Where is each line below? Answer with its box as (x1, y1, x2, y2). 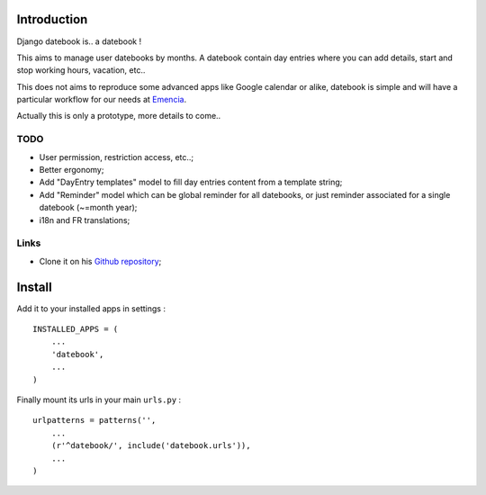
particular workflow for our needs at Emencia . (16, 94, 187, 105)
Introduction (16, 12, 88, 27)
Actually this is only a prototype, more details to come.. (16, 111, 221, 121)
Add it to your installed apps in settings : (16, 302, 166, 314)
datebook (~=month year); (39, 202, 138, 213)
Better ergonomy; (39, 165, 104, 175)
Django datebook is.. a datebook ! (16, 36, 142, 47)
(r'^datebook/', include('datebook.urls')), (50, 441, 251, 451)
